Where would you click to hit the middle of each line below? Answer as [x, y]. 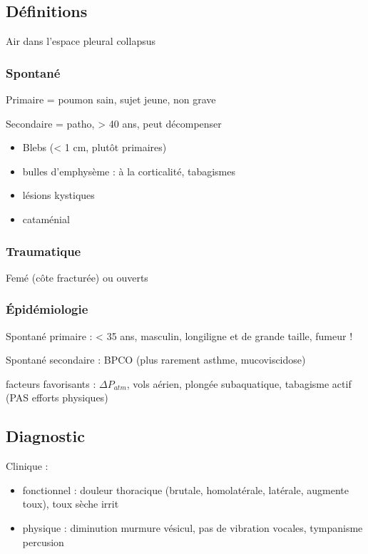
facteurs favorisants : [51, 383]
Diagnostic [45, 436]
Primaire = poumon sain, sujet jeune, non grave [111, 99]
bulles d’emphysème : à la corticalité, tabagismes [129, 171]
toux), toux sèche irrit [71, 504]
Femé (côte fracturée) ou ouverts [77, 277]
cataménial [46, 219]
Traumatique [44, 251]
